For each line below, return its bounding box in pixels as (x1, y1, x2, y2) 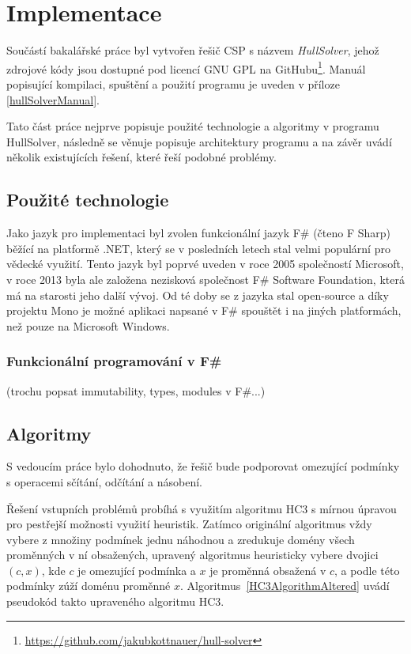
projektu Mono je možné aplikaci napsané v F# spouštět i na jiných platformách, (6, 302, 402, 319)
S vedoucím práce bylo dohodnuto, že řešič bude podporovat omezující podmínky (6, 458, 400, 474)
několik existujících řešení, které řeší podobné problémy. (6, 149, 277, 165)
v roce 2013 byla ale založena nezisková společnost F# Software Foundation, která (6, 270, 405, 287)
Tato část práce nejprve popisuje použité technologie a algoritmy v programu (6, 118, 379, 134)
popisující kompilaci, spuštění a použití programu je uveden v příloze (6, 75, 340, 92)
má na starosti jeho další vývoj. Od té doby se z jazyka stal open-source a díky (6, 286, 389, 303)
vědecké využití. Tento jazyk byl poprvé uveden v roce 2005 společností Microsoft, (6, 255, 404, 272)
